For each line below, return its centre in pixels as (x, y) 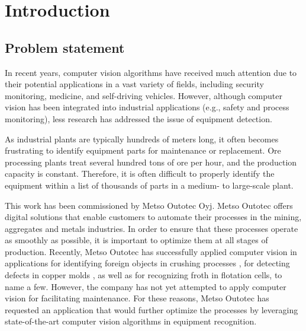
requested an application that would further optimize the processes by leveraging (152, 309)
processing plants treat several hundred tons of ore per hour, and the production (151, 162)
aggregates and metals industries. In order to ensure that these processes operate (152, 228)
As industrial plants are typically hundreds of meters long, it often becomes (142, 139)
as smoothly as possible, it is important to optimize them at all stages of (136, 240)
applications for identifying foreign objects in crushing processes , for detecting (147, 263)
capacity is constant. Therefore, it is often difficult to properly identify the (140, 174)
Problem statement (65, 47)
